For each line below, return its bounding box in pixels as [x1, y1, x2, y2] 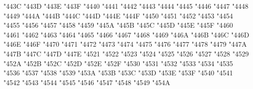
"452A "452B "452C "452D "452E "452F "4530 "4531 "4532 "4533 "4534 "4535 [3, 58, 233, 68]
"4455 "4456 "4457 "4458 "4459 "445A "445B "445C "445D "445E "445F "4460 [3, 20, 233, 30]
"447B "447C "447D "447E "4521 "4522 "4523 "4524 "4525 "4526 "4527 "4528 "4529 [3, 48, 249, 58]
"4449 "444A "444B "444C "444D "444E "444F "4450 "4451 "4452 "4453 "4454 [3, 10, 233, 20]
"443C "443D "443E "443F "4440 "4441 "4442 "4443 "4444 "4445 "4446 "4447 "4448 [3, 1, 249, 11]
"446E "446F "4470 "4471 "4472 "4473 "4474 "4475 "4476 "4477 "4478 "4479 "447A [3, 39, 247, 49]
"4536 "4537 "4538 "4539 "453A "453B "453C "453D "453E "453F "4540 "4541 [3, 68, 233, 78]
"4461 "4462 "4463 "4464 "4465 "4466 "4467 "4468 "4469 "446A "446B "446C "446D [3, 29, 250, 39]
